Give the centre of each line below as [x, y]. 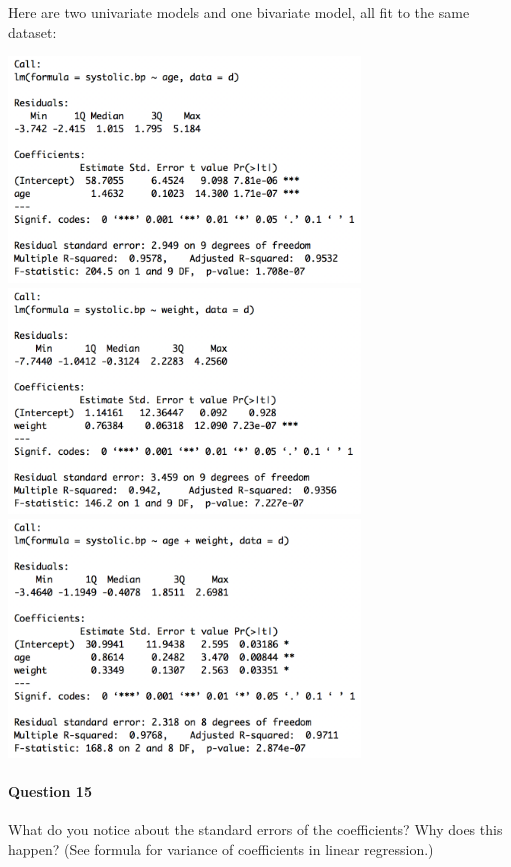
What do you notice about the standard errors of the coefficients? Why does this [255, 828]
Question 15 [50, 790]
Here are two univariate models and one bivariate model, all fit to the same [239, 12]
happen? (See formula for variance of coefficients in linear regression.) [221, 848]
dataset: [32, 31]
